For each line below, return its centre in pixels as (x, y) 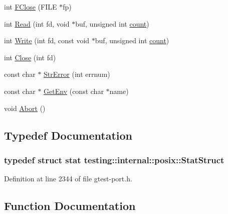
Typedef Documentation (68, 135)
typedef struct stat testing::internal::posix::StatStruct (114, 159)
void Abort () (25, 108)
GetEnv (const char (74, 91)
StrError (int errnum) (77, 74)
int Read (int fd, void (37, 23)
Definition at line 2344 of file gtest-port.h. (68, 179)
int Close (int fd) (30, 57)
